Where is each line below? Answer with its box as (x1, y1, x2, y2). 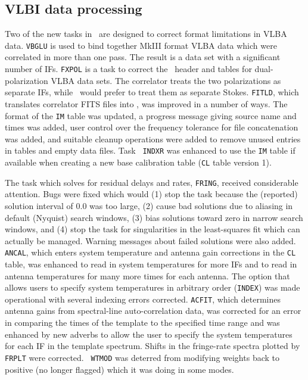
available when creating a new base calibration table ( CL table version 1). (5, 156, 272, 169)
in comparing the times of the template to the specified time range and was (5, 316, 280, 329)
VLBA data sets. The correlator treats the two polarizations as (51, 74, 281, 86)
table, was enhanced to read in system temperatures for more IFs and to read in (5, 257, 297, 270)
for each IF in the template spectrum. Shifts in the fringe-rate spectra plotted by (5, 339, 300, 352)
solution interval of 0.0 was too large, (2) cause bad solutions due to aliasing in (5, 199, 293, 211)
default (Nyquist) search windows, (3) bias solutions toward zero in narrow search (5, 211, 303, 223)
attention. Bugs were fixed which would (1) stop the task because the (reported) (5, 188, 298, 200)
